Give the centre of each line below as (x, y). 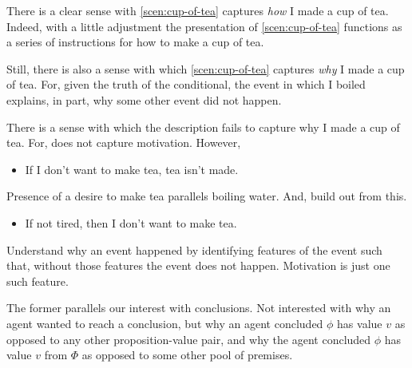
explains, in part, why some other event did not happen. (144, 99)
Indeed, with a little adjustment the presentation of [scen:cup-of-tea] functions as (204, 26)
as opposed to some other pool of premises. (187, 355)
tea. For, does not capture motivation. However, (124, 142)
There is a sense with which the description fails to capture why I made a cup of (203, 127)
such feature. (38, 281)
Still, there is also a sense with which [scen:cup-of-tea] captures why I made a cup (206, 68)
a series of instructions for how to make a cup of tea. (135, 42)
